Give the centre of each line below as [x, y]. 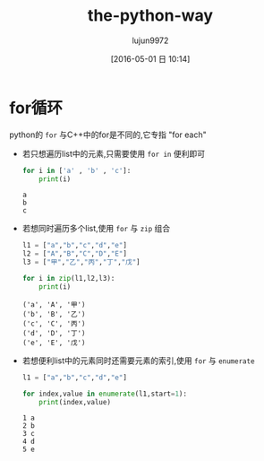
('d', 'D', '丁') [54, 333]
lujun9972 [150, 40]
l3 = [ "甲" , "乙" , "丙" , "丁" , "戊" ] [81, 262]
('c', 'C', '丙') [54, 324]
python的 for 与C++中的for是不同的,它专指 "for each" [108, 135]
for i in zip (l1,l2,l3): [68, 279]
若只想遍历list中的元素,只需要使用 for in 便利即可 [114, 153]
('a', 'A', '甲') [54, 304]
